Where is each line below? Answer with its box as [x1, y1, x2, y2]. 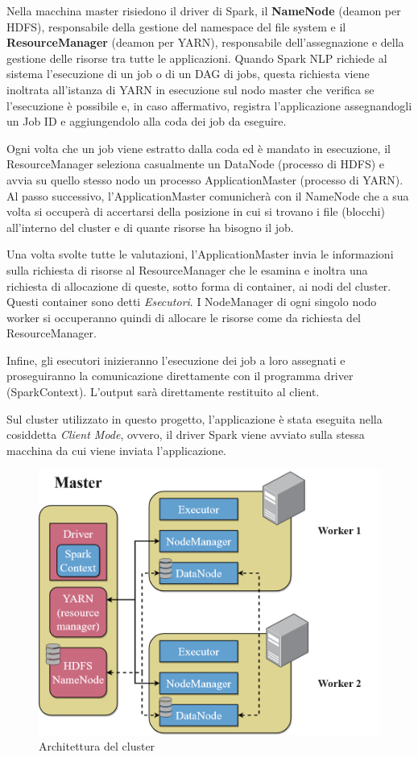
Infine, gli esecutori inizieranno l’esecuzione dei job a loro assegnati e [6, 351, 346, 368]
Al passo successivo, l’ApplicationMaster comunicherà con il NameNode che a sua [6, 187, 409, 204]
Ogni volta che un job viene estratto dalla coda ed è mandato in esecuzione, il [6, 139, 391, 156]
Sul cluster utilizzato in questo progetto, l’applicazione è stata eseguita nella [6, 410, 383, 427]
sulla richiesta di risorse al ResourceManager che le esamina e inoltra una [6, 261, 368, 278]
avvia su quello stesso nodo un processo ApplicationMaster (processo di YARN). [6, 171, 404, 188]
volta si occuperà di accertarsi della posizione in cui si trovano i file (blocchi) [6, 203, 385, 220]
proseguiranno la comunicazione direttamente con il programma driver [6, 367, 354, 384]
